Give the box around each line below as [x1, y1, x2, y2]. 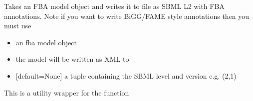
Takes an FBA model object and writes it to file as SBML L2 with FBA [4, 1, 225, 11]
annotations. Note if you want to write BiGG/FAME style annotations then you [4, 10, 250, 21]
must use [4, 20, 31, 31]
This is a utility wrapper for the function [4, 87, 129, 98]
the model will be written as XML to [15, 54, 129, 64]
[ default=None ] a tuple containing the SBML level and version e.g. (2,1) [15, 70, 237, 81]
